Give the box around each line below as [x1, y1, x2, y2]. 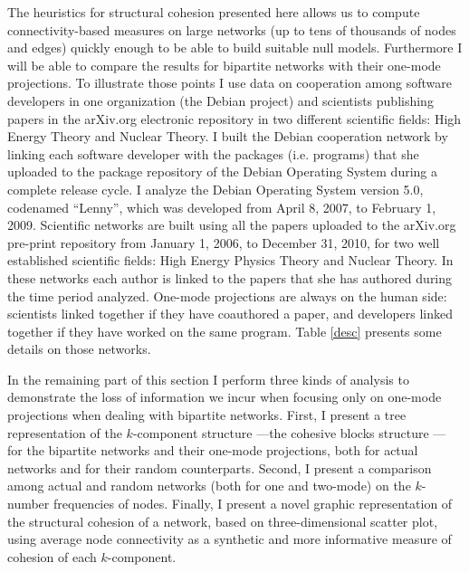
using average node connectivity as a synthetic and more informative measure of [7, 529, 452, 548]
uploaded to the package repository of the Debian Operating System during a [7, 162, 437, 181]
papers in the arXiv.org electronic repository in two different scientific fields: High [7, 109, 462, 128]
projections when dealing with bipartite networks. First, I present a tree [7, 405, 407, 424]
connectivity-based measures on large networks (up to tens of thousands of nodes [7, 20, 456, 39]
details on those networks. [7, 339, 151, 358]
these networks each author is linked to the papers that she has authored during [7, 268, 453, 287]
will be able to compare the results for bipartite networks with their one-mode [7, 55, 441, 74]
